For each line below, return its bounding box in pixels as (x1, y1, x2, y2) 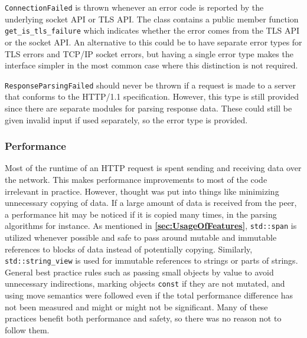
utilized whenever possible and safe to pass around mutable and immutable (5, 231, 277, 243)
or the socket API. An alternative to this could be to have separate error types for (5, 35, 302, 48)
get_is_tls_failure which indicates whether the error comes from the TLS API (5, 24, 300, 37)
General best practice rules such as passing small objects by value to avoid (5, 265, 274, 278)
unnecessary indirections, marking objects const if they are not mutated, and (5, 277, 285, 290)
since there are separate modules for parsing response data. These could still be (5, 101, 292, 114)
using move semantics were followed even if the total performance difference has (5, 289, 293, 301)
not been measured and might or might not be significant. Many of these (5, 300, 268, 313)
